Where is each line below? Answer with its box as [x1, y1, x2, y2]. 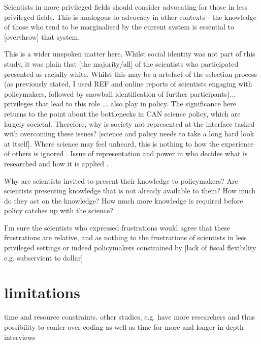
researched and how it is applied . [4, 158, 109, 168]
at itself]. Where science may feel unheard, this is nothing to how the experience [4, 138, 254, 149]
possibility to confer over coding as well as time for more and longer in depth [4, 321, 244, 332]
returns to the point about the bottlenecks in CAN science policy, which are [4, 108, 241, 119]
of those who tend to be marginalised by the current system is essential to [4, 21, 234, 32]
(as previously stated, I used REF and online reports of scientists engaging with [4, 78, 252, 89]
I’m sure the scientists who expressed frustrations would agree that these [4, 222, 231, 233]
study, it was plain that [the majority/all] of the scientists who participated [4, 58, 239, 69]
